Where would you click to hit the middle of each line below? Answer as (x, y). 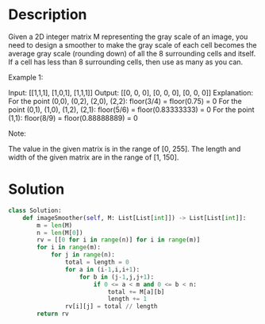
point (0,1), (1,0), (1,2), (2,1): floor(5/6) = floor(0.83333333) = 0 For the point (132, 110)
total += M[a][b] (136, 291)
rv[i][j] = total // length (111, 307)
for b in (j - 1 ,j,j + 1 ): (117, 277)
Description (48, 15)
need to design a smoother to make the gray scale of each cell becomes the (132, 44)
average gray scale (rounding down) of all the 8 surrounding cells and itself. (132, 53)
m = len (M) (55, 225)
